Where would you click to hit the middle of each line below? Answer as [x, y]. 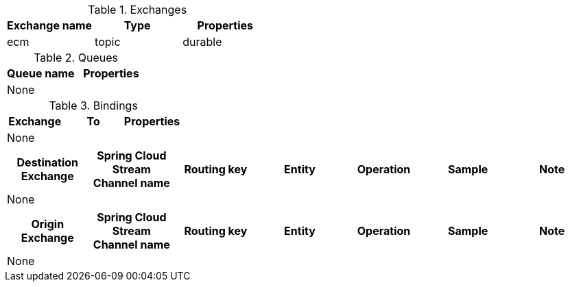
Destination [48, 162]
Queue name [41, 73]
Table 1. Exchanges [138, 10]
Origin [48, 224]
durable [202, 42]
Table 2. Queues [76, 58]
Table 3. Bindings [93, 105]
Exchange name [50, 25]
